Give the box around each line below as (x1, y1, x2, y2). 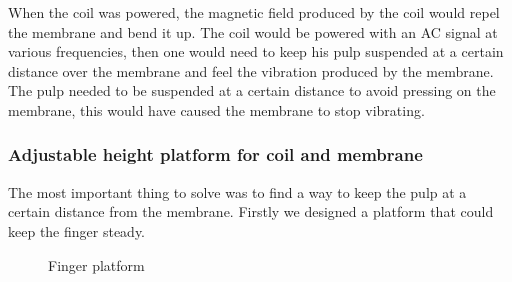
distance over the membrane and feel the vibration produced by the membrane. (8, 60, 494, 81)
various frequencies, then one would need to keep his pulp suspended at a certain (8, 41, 504, 62)
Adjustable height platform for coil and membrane (8, 142, 423, 167)
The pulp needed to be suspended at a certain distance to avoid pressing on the (8, 80, 496, 101)
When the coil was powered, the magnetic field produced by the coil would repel (8, 2, 500, 22)
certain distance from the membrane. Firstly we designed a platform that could (8, 201, 494, 222)
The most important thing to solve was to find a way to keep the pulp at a (8, 181, 467, 202)
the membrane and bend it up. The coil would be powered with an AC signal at (8, 21, 498, 42)
